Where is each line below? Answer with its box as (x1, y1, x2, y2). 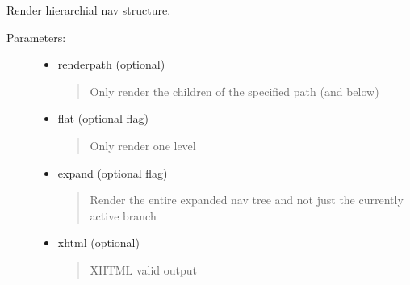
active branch (90, 207, 157, 224)
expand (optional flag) (57, 164, 168, 181)
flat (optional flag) (57, 110, 149, 127)
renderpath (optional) (57, 56, 165, 73)
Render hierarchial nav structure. (6, 2, 171, 18)
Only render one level (90, 136, 196, 153)
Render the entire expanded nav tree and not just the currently (90, 191, 404, 208)
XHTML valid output (90, 261, 198, 278)
